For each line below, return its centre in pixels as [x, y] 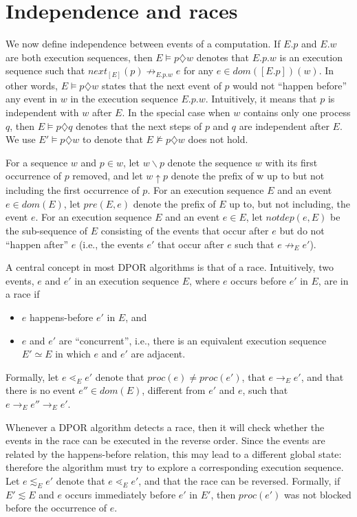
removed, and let [108, 176]
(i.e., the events [111, 244]
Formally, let [32, 376]
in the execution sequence [124, 99]
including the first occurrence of [73, 190]
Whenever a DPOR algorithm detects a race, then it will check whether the [165, 427]
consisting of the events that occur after [185, 231]
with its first [291, 162]
